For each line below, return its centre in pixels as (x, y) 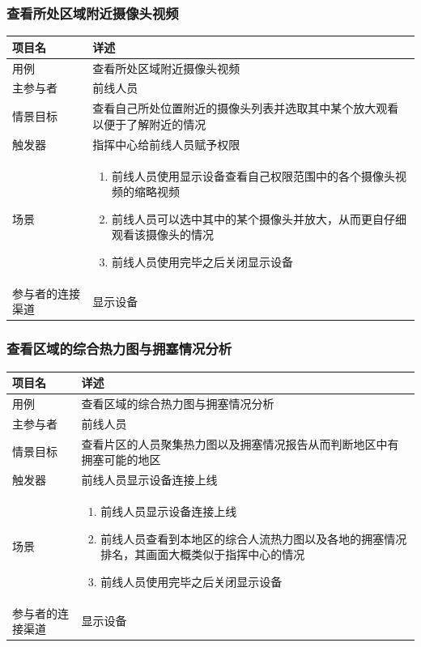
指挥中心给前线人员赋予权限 (166, 144)
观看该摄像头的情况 (163, 234)
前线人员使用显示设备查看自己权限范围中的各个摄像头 (254, 175)
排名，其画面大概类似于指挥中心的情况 (203, 554)
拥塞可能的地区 (121, 460)
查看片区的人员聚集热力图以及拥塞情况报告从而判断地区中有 (240, 443)
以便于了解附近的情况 (149, 123)
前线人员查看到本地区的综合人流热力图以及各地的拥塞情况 (254, 538)
